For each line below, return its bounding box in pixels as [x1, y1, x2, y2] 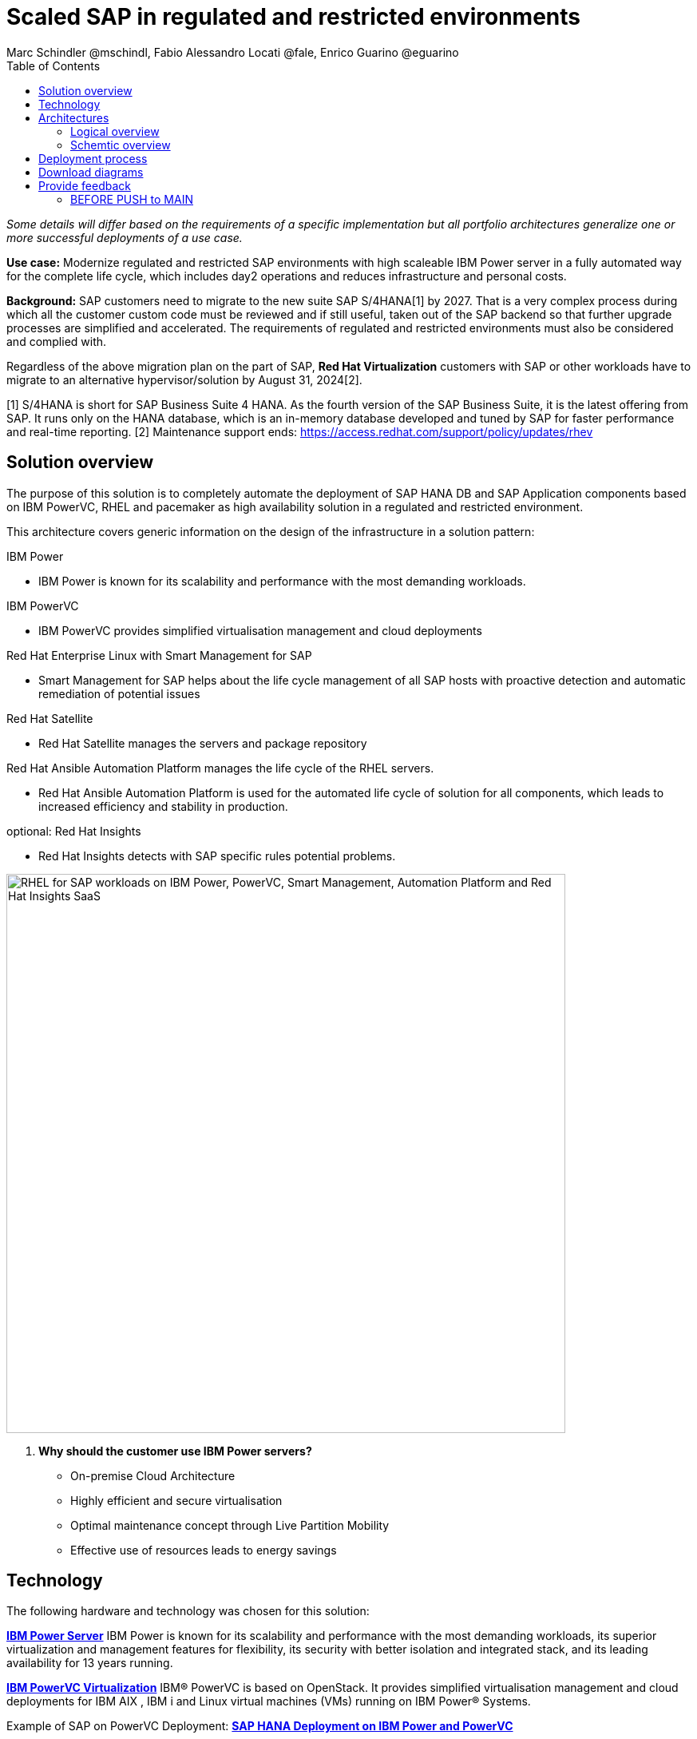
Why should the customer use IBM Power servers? [38, 1443, 312, 1458]
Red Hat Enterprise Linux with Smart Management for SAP [6, 648, 312, 662]
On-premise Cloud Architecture [70, 1468, 236, 1483]
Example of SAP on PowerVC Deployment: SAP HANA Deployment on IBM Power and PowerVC [6, 1719, 513, 1733]
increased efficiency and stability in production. [38, 799, 288, 813]
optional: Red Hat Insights [6, 824, 141, 838]
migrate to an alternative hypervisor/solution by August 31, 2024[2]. [6, 372, 362, 387]
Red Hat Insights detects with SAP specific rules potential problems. [38, 848, 396, 863]
